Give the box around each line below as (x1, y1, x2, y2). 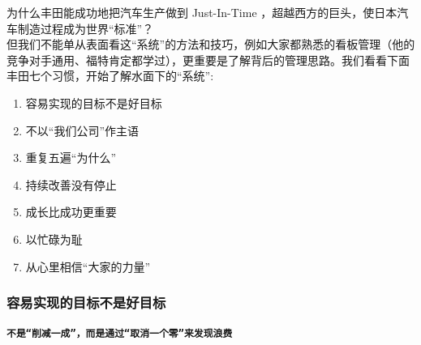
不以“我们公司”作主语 (25, 121, 140, 138)
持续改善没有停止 (25, 176, 117, 193)
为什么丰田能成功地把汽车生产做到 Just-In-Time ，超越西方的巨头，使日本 (6, 4, 397, 20)
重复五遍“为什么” (25, 149, 117, 166)
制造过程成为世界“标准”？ (17, 19, 154, 36)
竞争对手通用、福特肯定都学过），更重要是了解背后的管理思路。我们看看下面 (6, 51, 410, 68)
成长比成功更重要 (25, 203, 117, 220)
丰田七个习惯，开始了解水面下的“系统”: (6, 67, 214, 84)
